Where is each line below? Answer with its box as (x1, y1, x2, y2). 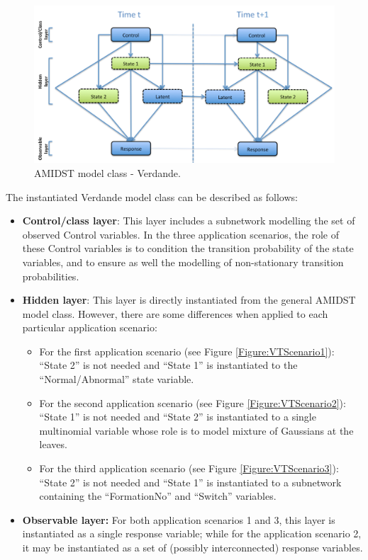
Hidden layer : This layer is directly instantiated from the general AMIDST (22, 292, 356, 307)
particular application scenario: (22, 320, 157, 335)
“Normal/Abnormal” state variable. (39, 372, 194, 387)
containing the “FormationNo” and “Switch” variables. (39, 488, 277, 503)
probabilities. (22, 268, 79, 283)
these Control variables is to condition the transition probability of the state (22, 241, 354, 256)
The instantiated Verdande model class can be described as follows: (6, 189, 298, 204)
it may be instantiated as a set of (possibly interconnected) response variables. (22, 540, 363, 554)
